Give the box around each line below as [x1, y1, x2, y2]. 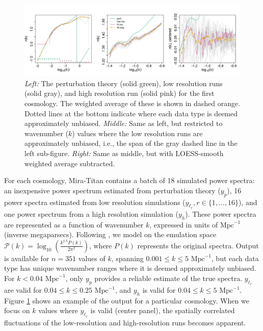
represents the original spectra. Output [137, 240, 259, 250]
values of [78, 252, 106, 263]
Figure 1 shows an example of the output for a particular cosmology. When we [4, 295, 249, 305]
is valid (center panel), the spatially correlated [90, 305, 235, 316]
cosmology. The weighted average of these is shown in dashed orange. [24, 97, 241, 108]
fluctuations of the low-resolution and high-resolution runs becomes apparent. [4, 317, 246, 327]
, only [65, 272, 84, 283]
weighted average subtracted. [24, 158, 115, 168]
